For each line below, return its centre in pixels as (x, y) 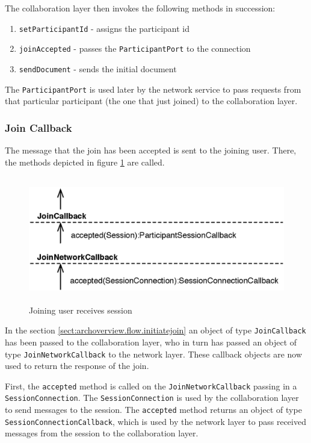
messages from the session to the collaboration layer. (102, 433)
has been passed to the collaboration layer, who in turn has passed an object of (151, 342)
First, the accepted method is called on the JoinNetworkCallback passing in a (151, 386)
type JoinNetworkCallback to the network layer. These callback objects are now (154, 354)
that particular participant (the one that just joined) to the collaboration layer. (151, 101)
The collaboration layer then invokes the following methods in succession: (140, 8)
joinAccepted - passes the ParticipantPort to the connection (135, 48)
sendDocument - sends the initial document (98, 68)
